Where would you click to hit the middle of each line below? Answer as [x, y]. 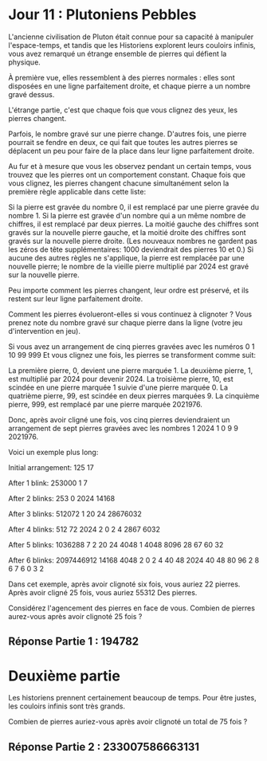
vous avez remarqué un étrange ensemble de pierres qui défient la [118, 53]
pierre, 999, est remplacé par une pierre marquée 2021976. [106, 404]
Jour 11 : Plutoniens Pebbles [102, 15]
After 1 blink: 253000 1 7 [48, 483]
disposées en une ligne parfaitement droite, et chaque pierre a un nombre [130, 86]
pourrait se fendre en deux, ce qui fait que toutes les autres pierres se [123, 142]
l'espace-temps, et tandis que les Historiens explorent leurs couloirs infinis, [132, 45]
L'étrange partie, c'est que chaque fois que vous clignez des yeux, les [123, 110]
